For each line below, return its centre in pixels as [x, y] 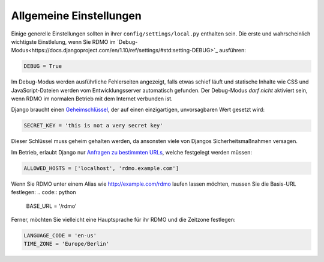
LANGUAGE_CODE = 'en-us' [60, 235]
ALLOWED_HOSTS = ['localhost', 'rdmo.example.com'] [101, 168]
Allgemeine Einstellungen [76, 16]
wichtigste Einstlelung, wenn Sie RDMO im [64, 41]
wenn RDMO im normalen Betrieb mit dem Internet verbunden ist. [92, 99]
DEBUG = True [43, 66]
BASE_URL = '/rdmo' [52, 206]
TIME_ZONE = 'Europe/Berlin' [67, 244]
